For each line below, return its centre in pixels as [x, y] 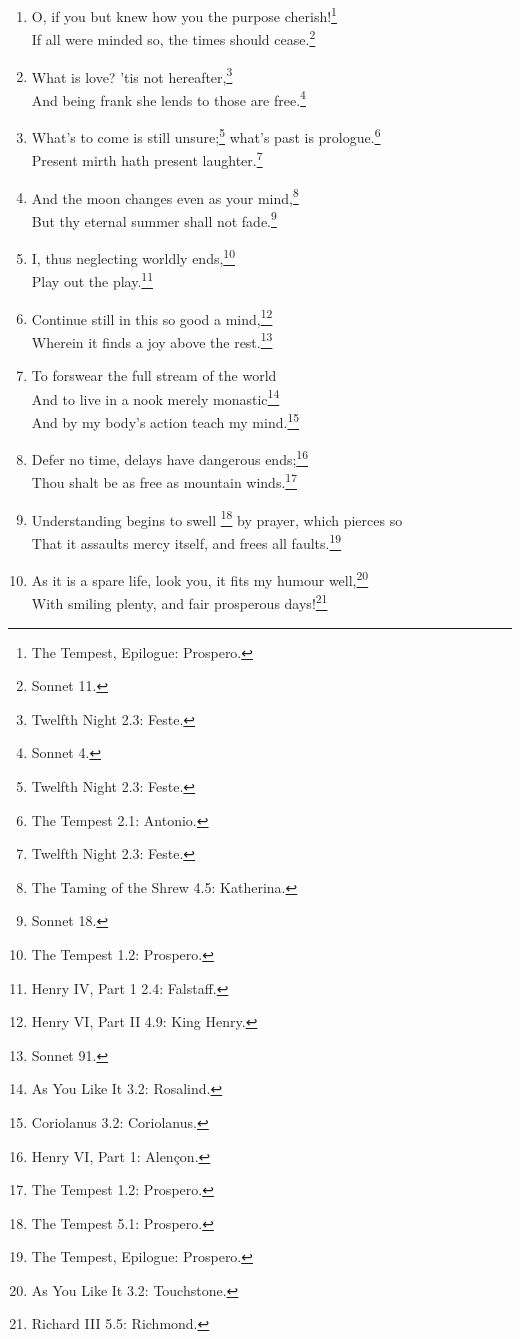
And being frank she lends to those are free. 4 [168, 98]
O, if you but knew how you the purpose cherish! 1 [184, 14]
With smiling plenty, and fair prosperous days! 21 [179, 601]
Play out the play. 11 [92, 279]
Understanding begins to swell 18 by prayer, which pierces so [217, 518]
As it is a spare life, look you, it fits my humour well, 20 [200, 578]
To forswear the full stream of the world [154, 375]
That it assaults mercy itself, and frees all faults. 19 [186, 541]
